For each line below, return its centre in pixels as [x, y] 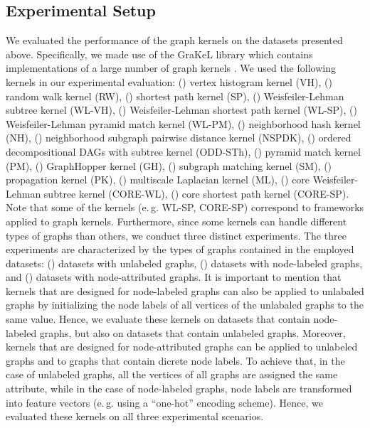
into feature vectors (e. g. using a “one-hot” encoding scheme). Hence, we [164, 402]
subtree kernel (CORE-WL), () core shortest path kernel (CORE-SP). [196, 193]
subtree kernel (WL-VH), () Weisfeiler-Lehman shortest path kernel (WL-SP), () [182, 110]
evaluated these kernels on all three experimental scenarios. [135, 416]
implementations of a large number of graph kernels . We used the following [171, 68]
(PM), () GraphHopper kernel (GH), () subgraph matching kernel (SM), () [169, 165]
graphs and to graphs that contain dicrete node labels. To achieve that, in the [175, 360]
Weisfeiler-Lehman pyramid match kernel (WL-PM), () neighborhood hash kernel [183, 123]
